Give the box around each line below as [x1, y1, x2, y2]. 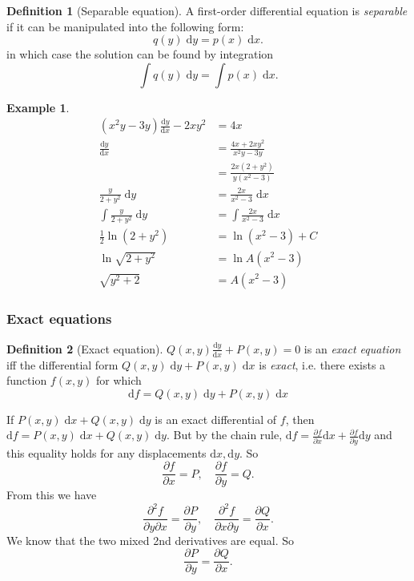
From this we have [6, 486, 97, 503]
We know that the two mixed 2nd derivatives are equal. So [6, 531, 295, 548]
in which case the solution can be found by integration [6, 46, 274, 63]
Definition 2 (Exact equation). [6, 340, 163, 357]
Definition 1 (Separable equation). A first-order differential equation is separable [6, 2, 408, 18]
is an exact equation [303, 340, 401, 357]
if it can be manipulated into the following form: [6, 18, 244, 34]
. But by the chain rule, [166, 426, 283, 443]
